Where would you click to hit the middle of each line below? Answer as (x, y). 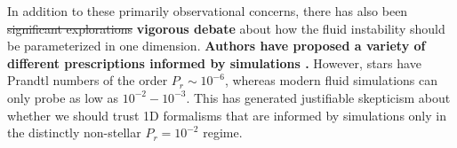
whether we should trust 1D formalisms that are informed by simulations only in (227, 115)
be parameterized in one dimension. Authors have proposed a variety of (216, 46)
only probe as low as (63, 97)
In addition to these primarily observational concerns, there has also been (208, 11)
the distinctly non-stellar (74, 132)
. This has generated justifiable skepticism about (318, 97)
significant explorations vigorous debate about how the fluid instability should (226, 28)
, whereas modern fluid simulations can (331, 80)
